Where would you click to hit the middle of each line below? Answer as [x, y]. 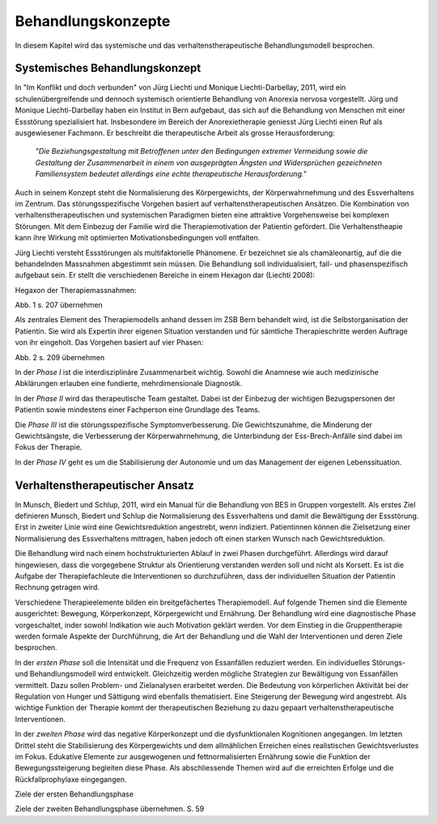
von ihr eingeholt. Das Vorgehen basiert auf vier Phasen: [109, 342]
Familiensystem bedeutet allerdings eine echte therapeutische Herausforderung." [171, 174]
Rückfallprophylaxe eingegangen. [71, 779]
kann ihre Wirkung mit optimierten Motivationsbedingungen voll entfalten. [138, 238]
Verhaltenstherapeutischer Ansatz [104, 485]
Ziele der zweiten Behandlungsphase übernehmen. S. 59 [110, 809]
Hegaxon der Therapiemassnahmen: [76, 290]
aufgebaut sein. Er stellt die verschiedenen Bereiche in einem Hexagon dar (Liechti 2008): [165, 275]
